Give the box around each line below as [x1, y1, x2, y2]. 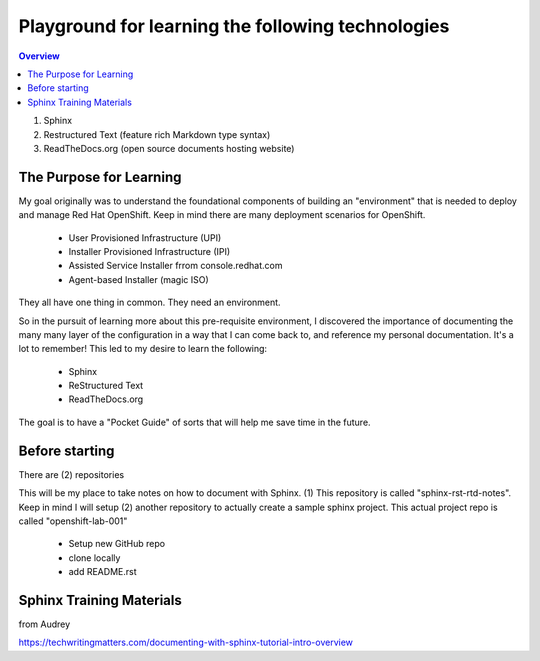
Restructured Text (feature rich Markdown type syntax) [43, 128, 271, 140]
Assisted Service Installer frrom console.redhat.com [68, 260, 283, 272]
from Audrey [18, 618, 71, 630]
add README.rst [68, 566, 137, 578]
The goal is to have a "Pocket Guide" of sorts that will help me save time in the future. [18, 416, 371, 428]
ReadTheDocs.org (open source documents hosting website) [43, 142, 295, 154]
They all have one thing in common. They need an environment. [18, 296, 281, 309]
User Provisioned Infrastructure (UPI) [68, 231, 222, 244]
